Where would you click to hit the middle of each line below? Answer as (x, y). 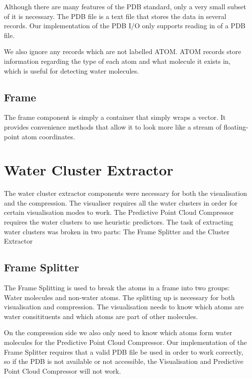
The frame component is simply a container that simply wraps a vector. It (115, 117)
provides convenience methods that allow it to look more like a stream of (113, 126)
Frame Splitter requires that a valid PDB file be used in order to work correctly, (124, 351)
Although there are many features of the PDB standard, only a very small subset (125, 6)
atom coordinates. (48, 136)
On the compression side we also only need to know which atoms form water (118, 332)
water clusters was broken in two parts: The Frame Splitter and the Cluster (117, 231)
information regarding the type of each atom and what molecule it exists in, (117, 61)
